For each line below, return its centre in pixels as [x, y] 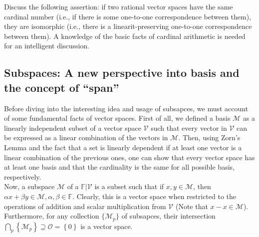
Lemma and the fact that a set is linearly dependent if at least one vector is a [123, 147]
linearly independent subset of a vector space [73, 127]
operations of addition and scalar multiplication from [85, 206]
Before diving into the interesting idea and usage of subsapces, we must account [126, 108]
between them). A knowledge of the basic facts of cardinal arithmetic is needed [125, 36]
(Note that [192, 206]
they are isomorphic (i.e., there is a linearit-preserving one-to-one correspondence [128, 26]
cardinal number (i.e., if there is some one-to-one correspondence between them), [128, 16]
